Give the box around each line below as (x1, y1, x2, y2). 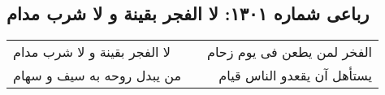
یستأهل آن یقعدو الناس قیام (218, 66, 373, 85)
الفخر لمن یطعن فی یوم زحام (207, 42, 373, 62)
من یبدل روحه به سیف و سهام (13, 66, 182, 85)
